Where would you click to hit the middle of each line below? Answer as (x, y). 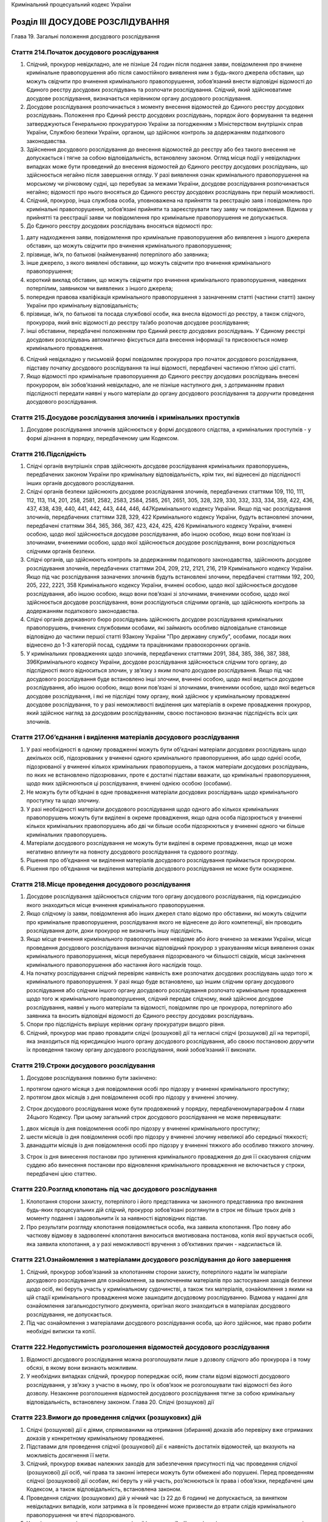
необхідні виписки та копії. (61, 1331)
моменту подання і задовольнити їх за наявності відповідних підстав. (117, 1218)
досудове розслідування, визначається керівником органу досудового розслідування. (139, 98)
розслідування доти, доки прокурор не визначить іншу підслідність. (115, 930)
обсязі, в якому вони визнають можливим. (82, 1368)
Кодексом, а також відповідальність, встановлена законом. (104, 1489)
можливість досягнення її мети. (68, 1455)
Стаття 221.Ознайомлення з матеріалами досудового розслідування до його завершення (151, 1260)
